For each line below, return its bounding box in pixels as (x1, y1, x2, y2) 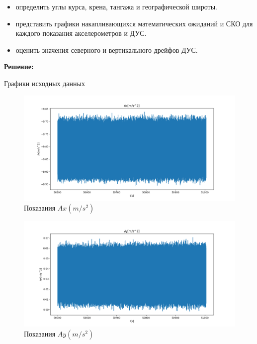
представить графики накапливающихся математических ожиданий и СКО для (15, 18, 253, 28)
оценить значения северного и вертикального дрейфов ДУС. (15, 44, 198, 55)
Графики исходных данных (4, 78, 85, 88)
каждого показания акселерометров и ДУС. (15, 28, 147, 38)
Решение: (4, 61, 34, 72)
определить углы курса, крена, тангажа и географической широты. (15, 1, 217, 11)
